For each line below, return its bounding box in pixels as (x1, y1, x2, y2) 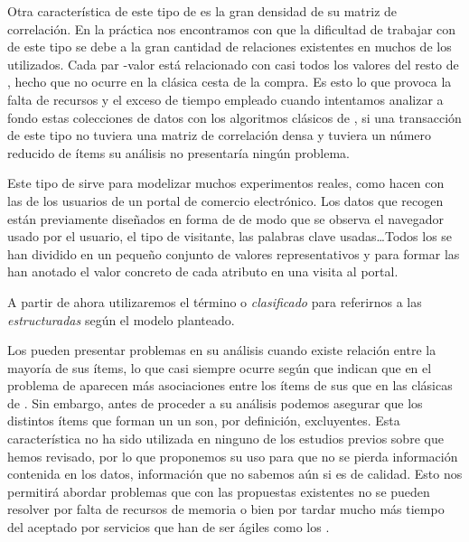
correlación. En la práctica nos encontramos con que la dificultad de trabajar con (7, 19, 456, 38)
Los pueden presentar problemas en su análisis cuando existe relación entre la (7, 341, 436, 360)
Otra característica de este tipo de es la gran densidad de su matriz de (7, 2, 398, 20)
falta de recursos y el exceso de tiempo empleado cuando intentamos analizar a (7, 89, 444, 108)
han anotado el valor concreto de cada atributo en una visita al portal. (7, 262, 399, 281)
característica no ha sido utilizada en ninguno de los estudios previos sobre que (7, 429, 444, 448)
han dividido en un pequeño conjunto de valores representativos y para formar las (7, 244, 460, 263)
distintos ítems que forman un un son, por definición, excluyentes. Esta (7, 411, 400, 430)
